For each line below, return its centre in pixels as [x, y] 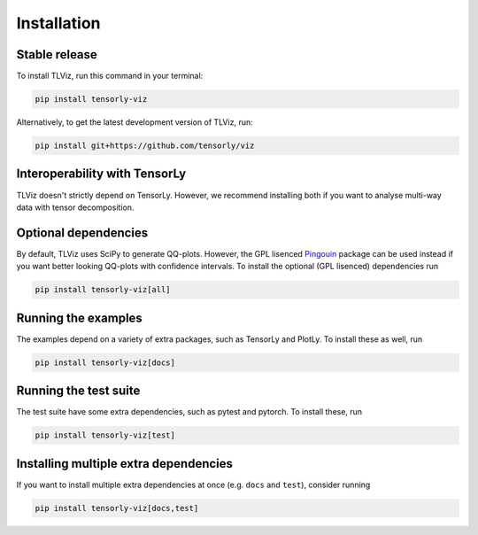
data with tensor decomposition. [75, 207]
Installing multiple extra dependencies [125, 464]
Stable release [57, 54]
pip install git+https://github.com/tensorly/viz [145, 146]
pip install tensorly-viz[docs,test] [117, 508]
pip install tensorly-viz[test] [105, 435]
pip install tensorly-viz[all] [103, 290]
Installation [58, 23]
